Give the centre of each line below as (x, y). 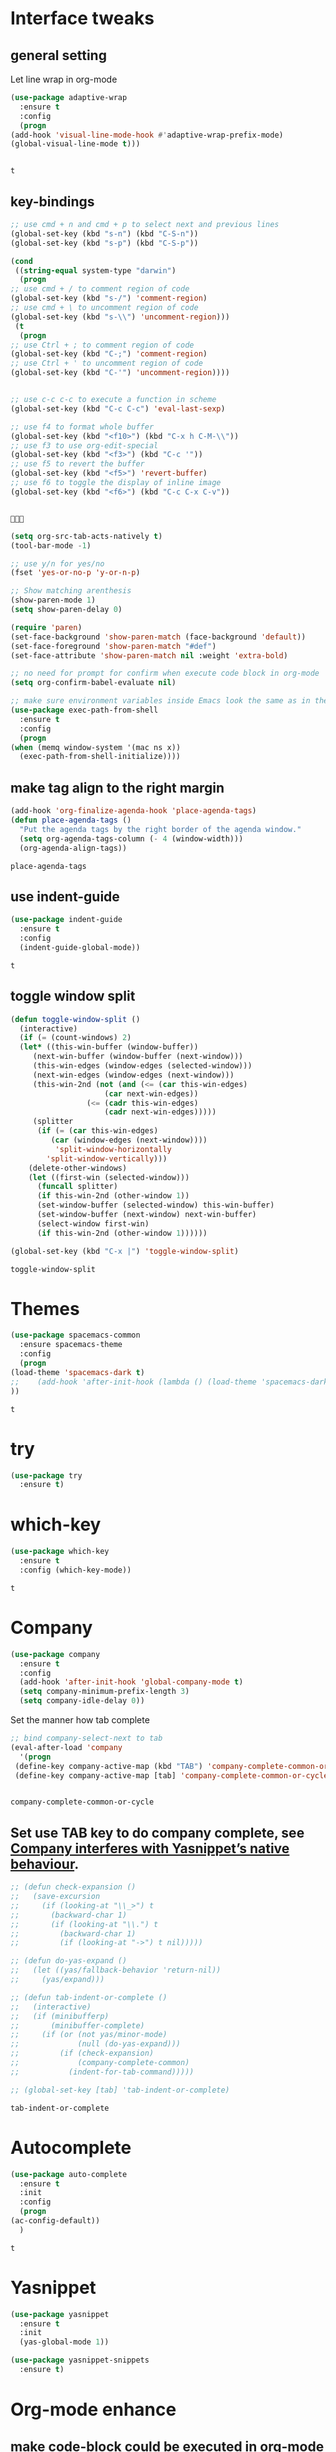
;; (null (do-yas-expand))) (96, 2044)
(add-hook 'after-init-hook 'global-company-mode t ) (131, 1682)
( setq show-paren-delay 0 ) (66, 610)
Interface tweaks (82, 18)
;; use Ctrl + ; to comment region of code (102, 345)
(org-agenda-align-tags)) (73, 848)
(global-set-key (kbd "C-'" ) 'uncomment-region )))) (120, 373)
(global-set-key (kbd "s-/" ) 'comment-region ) (109, 298)
